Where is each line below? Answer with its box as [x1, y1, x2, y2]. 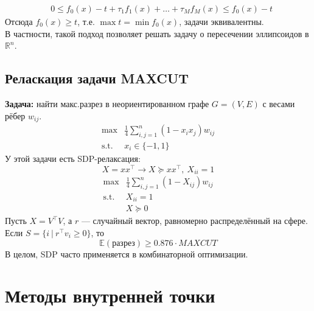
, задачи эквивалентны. [179, 15, 264, 28]
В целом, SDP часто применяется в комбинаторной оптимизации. [5, 247, 248, 260]
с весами [262, 97, 295, 110]
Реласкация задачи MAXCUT [5, 69, 189, 88]
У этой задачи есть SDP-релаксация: [5, 152, 141, 164]
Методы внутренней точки [5, 283, 215, 308]
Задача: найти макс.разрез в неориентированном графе [5, 97, 209, 110]
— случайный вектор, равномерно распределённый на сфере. [81, 214, 308, 227]
